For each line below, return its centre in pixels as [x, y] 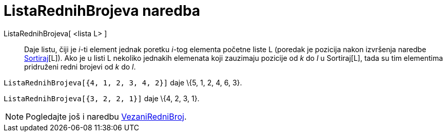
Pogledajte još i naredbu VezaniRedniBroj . [106, 116]
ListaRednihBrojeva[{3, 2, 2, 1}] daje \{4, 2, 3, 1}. [102, 98]
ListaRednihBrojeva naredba [102, 11]
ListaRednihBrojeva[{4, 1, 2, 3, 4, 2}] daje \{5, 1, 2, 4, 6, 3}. [123, 82]
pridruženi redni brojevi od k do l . [80, 66]
